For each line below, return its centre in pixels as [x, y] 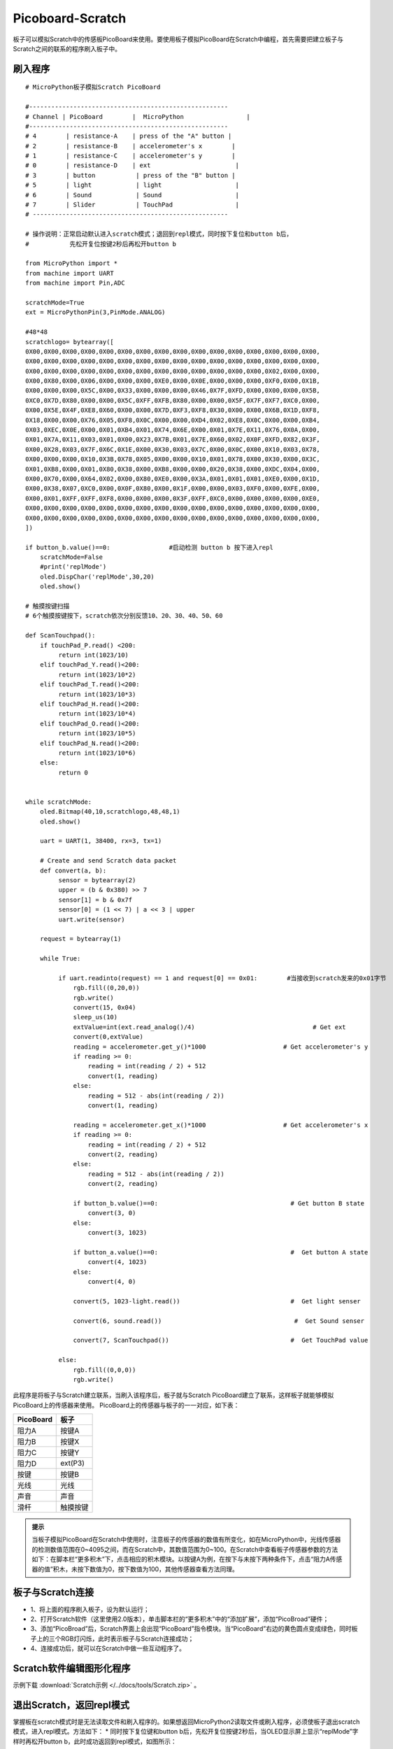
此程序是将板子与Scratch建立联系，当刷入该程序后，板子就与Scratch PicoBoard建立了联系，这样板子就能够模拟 [173, 1395]
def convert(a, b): [73, 870]
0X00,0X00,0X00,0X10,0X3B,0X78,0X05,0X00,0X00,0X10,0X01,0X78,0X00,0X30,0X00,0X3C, [173, 459]
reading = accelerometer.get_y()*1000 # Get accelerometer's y [221, 1047]
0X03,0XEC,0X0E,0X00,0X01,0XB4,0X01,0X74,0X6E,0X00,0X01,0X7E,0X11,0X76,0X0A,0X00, [173, 430]
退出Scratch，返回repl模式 [71, 1705]
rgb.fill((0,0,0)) [105, 1370]
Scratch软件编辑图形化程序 [72, 1668]
